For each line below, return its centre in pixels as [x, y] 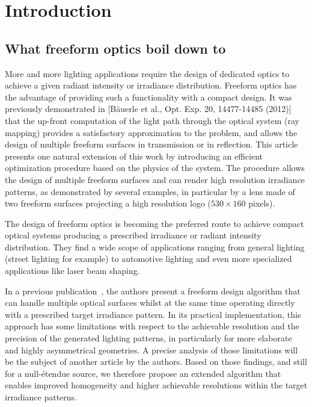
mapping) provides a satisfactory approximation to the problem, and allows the [151, 132]
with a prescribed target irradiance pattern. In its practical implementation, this [153, 314]
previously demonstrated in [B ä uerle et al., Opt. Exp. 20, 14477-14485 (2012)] [148, 109]
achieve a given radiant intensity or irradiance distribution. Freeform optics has [151, 85]
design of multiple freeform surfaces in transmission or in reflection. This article [151, 144]
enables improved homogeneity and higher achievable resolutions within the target [156, 385]
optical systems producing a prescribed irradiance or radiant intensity [133, 235]
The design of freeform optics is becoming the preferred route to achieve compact [154, 223]
